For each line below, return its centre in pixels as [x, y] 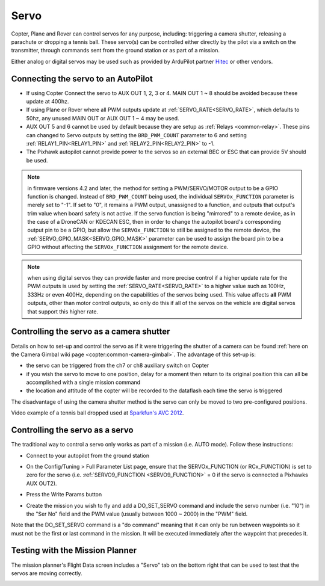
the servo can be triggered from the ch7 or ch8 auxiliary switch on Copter [118, 365]
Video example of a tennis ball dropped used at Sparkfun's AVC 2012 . [97, 413]
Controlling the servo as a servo [72, 430]
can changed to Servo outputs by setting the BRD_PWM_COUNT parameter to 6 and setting [136, 135]
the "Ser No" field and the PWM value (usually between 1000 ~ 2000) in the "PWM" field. [137, 514]
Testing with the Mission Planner [74, 551]
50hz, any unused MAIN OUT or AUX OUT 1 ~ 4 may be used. [103, 118]
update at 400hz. [48, 102]
